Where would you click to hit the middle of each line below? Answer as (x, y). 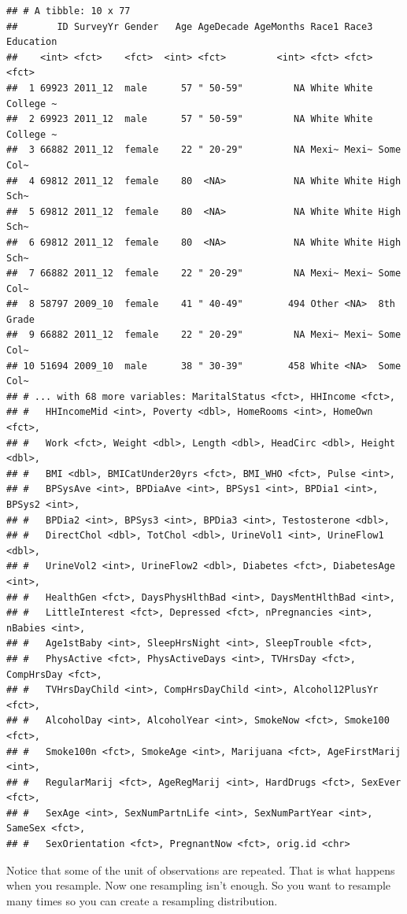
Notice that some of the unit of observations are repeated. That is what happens (201, 870)
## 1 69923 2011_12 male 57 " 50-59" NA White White (190, 88)
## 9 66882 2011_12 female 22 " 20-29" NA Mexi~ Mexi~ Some (204, 335)
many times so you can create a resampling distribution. (142, 900)
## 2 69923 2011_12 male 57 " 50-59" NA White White (190, 119)
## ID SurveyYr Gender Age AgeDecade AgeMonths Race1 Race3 (190, 26)
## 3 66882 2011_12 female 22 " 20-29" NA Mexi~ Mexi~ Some (204, 150)
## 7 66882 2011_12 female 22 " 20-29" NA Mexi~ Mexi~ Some (204, 274)
